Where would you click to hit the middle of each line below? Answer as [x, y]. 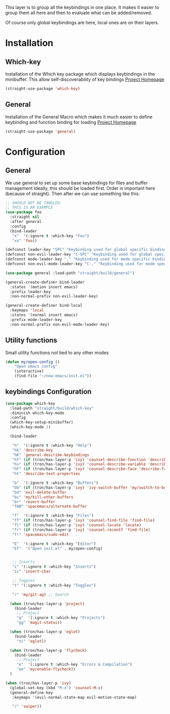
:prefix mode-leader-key [36, 319]
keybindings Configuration [49, 392]
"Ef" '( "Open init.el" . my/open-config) [57, 548]
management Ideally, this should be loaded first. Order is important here [80, 188]
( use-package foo [24, 212]
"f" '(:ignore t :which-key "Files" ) [53, 516]
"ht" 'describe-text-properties [46, 474]
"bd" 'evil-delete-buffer [39, 492]
